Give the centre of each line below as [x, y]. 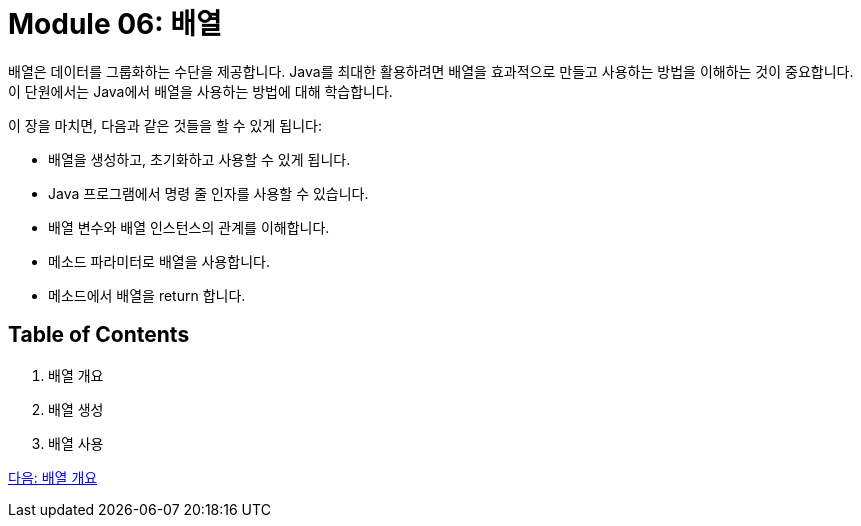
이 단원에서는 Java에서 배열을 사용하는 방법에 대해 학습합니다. [200, 91]
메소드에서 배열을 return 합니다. [147, 295]
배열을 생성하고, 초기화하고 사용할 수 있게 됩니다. [199, 159]
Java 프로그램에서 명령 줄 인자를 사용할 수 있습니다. [208, 193]
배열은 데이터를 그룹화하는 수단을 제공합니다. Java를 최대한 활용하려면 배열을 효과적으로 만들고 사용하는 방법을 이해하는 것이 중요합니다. [431, 71]
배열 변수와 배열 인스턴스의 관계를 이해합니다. [189, 227]
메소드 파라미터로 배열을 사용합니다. [159, 261]
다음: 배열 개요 [53, 477]
